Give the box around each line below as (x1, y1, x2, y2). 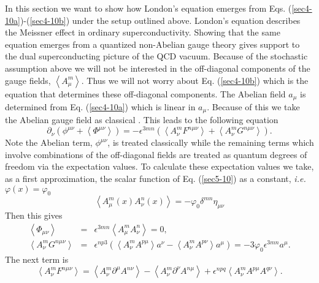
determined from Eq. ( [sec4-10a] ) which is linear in (5, 100, 196, 113)
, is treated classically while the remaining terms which (107, 136, 314, 149)
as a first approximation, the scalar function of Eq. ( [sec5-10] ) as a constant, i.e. (5, 172, 306, 184)
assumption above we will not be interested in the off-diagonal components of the (5, 61, 310, 74)
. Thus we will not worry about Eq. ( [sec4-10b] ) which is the (81, 74, 309, 86)
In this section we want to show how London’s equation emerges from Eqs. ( (5, 2, 292, 14)
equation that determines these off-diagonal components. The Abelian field (5, 87, 286, 100)
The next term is (5, 252, 69, 265)
